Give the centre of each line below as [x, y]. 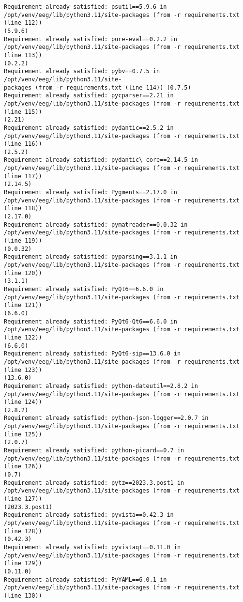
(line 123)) [23, 370]
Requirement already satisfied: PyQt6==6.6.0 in [84, 289]
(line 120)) [23, 273]
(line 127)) [23, 499]
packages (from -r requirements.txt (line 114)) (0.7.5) [98, 87]
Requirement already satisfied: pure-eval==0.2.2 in [91, 39]
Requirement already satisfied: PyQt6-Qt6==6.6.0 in [91, 321]
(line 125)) [23, 434]
